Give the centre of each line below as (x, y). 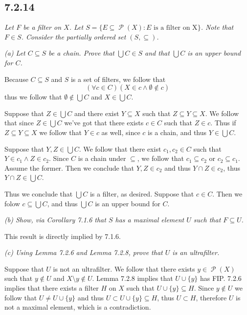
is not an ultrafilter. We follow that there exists (124, 268)
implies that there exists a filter (52, 288)
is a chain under (102, 158)
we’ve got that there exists (104, 123)
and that (157, 53)
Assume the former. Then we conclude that (69, 167)
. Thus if (223, 123)
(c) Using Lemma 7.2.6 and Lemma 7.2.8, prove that (84, 252)
